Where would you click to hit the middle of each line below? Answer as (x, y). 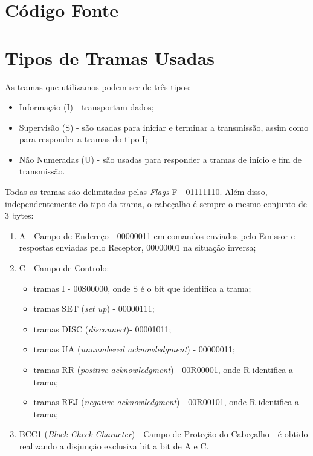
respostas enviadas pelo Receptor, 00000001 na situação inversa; (137, 247)
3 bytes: (19, 215)
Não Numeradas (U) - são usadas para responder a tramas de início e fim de (160, 159)
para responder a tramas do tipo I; (83, 139)
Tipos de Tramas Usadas (110, 57)
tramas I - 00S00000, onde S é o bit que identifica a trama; (142, 288)
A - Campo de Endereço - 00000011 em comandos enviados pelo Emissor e (157, 235)
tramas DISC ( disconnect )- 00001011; (102, 329)
